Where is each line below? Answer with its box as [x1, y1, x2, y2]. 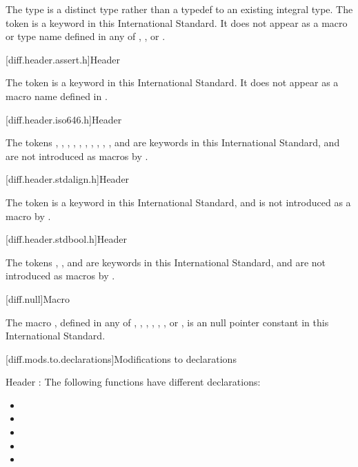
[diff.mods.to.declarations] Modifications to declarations [6, 351, 237, 366]
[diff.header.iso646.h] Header [6, 112, 122, 126]
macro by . [6, 208, 51, 223]
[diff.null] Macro [6, 291, 70, 306]
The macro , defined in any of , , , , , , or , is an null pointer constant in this [6, 315, 329, 329]
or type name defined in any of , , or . [6, 29, 166, 43]
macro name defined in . [6, 88, 108, 103]
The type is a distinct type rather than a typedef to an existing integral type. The [6, 2, 353, 16]
